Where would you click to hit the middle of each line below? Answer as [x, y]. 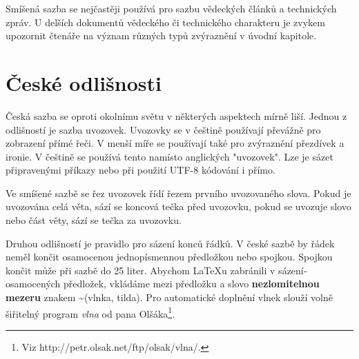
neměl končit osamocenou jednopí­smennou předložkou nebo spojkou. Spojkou [169, 257]
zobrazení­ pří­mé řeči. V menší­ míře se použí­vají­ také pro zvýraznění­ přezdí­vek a [175, 143]
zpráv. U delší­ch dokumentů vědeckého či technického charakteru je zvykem [165, 22]
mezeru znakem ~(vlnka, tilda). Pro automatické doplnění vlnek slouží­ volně [169, 297]
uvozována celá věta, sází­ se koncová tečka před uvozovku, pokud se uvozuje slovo [178, 206]
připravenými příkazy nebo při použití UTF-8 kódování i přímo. [140, 170]
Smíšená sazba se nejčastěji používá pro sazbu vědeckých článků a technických [171, 8]
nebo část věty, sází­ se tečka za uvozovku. [94, 220]
